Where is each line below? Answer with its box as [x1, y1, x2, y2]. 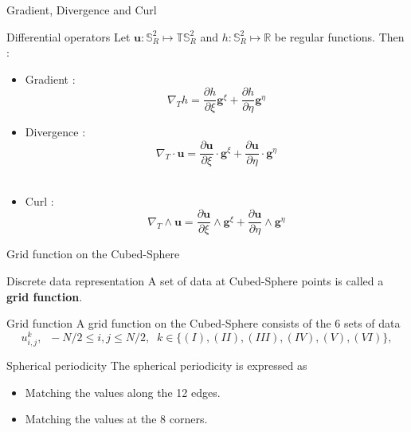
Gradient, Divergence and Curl [6, 2, 157, 18]
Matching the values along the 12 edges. [25, 383, 221, 400]
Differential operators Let [6, 28, 131, 45]
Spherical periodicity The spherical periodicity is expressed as [6, 356, 307, 373]
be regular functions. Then [274, 28, 405, 45]
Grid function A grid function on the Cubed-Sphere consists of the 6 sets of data [6, 315, 401, 332]
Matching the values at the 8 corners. [25, 410, 208, 427]
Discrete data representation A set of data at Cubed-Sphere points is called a [6, 272, 384, 289]
